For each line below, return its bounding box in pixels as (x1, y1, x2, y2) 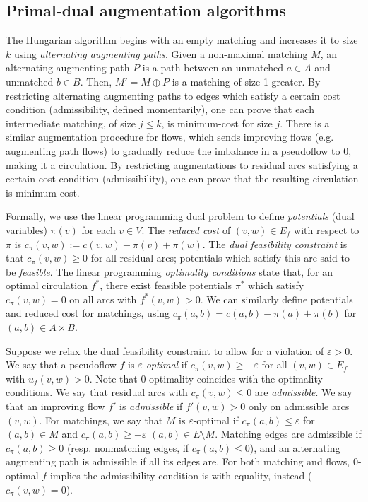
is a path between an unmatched (142, 60, 283, 75)
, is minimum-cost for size (161, 115, 273, 130)
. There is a (280, 115, 330, 130)
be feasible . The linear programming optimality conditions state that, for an (6, 264, 333, 279)
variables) (6, 222, 47, 237)
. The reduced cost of (141, 222, 231, 237)
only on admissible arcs (248, 399, 350, 414)
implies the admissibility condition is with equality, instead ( (49, 468, 312, 483)
